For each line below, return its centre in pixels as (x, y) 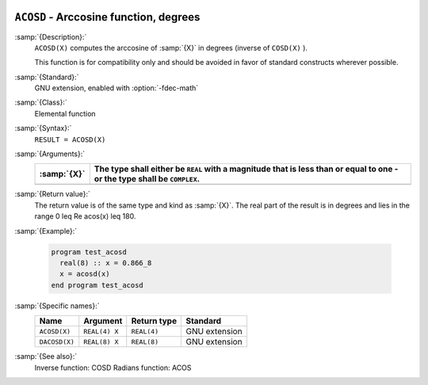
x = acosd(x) (85, 274)
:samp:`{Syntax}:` (43, 128)
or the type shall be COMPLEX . (147, 179)
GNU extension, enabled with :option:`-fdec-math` (117, 88)
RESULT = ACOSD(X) (70, 139)
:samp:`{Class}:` (41, 102)
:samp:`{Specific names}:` (57, 306)
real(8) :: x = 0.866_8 (106, 263)
